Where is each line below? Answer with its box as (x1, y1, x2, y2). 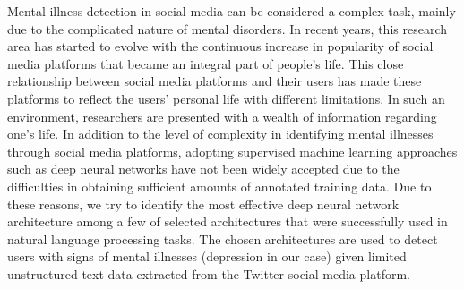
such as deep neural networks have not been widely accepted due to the (7, 159, 400, 178)
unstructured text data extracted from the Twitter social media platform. (7, 264, 410, 283)
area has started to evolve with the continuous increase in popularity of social (7, 37, 434, 55)
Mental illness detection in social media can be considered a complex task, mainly (7, 2, 456, 20)
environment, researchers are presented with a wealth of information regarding (7, 106, 437, 125)
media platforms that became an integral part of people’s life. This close (7, 54, 404, 72)
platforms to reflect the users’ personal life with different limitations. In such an (7, 89, 445, 107)
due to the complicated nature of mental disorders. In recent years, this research (7, 19, 448, 38)
